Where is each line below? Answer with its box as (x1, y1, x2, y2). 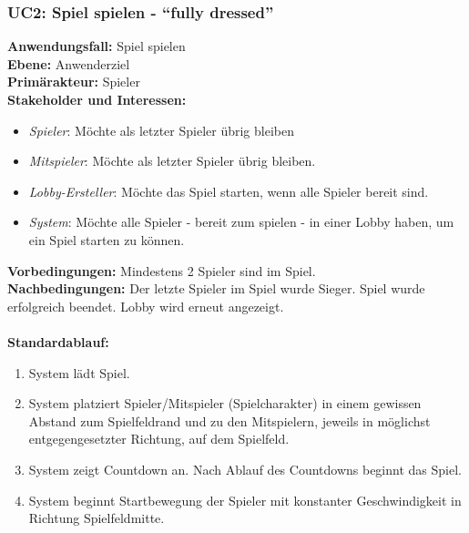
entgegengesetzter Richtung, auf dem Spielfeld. (28, 429, 290, 448)
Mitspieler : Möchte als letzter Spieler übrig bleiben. (28, 151, 316, 170)
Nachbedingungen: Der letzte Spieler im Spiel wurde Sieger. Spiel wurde (7, 279, 425, 298)
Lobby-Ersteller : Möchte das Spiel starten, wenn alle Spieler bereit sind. (28, 181, 429, 200)
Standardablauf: (7, 332, 109, 351)
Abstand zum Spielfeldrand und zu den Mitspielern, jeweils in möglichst (28, 411, 431, 430)
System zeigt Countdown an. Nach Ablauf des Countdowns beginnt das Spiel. (28, 459, 462, 478)
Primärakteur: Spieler (7, 72, 140, 91)
